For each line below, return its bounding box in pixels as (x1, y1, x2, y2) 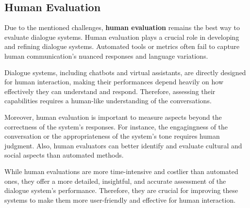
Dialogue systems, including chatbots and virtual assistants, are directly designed (4, 67, 246, 77)
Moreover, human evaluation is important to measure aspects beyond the (4, 112, 222, 122)
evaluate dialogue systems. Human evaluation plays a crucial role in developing (4, 32, 239, 42)
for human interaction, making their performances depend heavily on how (4, 77, 224, 87)
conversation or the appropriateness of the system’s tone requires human (4, 131, 220, 141)
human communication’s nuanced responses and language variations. (4, 50, 208, 61)
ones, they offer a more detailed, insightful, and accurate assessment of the (4, 176, 226, 186)
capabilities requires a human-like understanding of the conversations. (4, 96, 212, 106)
